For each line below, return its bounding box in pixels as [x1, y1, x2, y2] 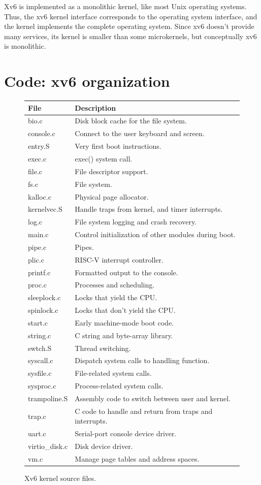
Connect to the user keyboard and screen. [75, 128, 205, 139]
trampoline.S [28, 393, 68, 403]
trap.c [28, 410, 46, 421]
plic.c [28, 254, 44, 265]
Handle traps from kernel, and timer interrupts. [75, 204, 223, 214]
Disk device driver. [75, 441, 133, 451]
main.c [28, 229, 49, 240]
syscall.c [28, 355, 53, 366]
